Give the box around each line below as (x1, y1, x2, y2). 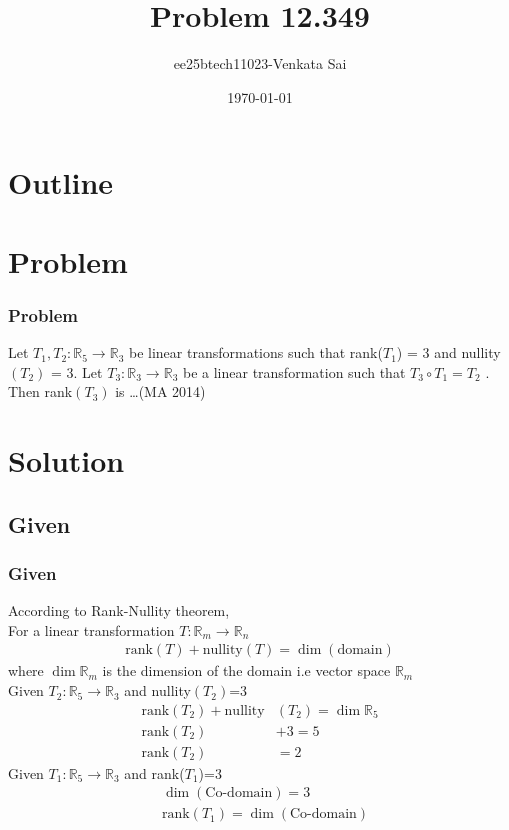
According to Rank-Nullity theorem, (8, 600, 230, 621)
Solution (8, 440, 125, 481)
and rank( (124, 762, 185, 783)
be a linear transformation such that (182, 361, 406, 382)
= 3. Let (51, 361, 103, 382)
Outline (8, 162, 114, 203)
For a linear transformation (8, 619, 175, 640)
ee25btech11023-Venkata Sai (173, 53, 347, 74)
